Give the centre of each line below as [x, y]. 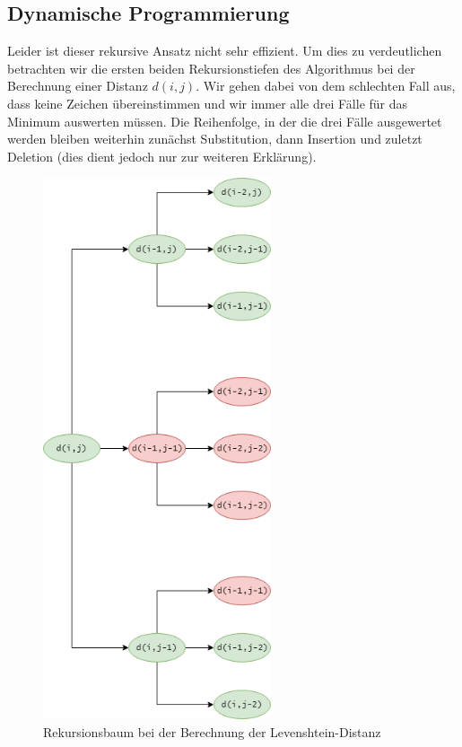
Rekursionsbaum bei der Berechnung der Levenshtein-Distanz [212, 732]
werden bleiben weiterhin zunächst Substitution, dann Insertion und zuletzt [215, 139]
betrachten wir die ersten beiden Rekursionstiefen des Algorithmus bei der [211, 68]
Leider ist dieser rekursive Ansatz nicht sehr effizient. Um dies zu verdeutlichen [225, 51]
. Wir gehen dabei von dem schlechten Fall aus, [326, 86]
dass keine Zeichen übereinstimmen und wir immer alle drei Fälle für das [208, 103]
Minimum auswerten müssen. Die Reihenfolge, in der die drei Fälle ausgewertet [225, 121]
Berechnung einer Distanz [78, 86]
